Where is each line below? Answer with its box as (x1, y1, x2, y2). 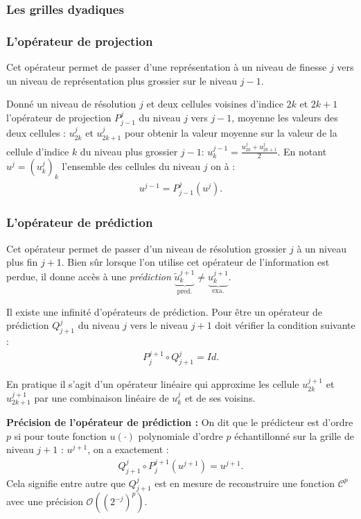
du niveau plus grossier (80, 144, 178, 158)
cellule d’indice (6, 144, 69, 158)
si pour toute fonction (14, 428, 107, 443)
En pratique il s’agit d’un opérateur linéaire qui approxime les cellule (6, 377, 299, 391)
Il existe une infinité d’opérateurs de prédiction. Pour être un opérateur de (6, 304, 323, 318)
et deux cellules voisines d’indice (146, 96, 283, 111)
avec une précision (6, 494, 83, 509)
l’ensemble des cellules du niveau (62, 159, 201, 173)
